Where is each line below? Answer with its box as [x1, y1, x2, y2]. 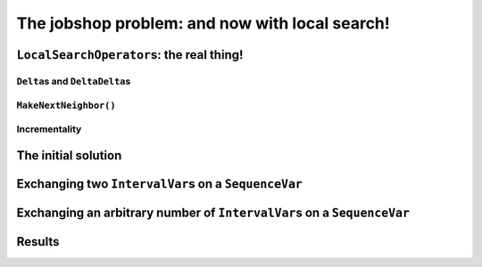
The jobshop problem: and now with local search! [16, 13, 390, 33]
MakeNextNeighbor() [16, 99, 116, 111]
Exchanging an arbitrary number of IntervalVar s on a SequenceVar [16, 205, 411, 220]
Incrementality [16, 123, 82, 135]
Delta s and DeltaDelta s [16, 75, 131, 87]
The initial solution [16, 148, 122, 163]
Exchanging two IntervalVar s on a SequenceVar [16, 176, 303, 191]
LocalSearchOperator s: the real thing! [16, 47, 244, 62]
